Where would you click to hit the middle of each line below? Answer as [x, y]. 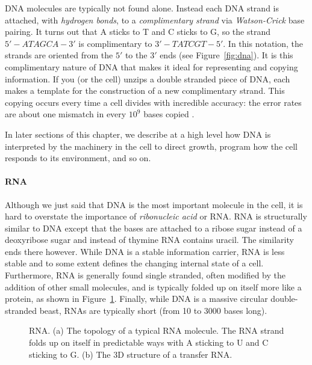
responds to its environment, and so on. [78, 158]
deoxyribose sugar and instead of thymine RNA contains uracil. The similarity [149, 240]
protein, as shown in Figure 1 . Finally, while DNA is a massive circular [136, 299]
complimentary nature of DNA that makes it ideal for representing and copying [151, 66]
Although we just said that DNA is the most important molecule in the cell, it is [154, 204]
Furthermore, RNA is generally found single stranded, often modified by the [145, 275]
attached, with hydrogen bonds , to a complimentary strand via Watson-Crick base [155, 20]
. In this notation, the [263, 43]
